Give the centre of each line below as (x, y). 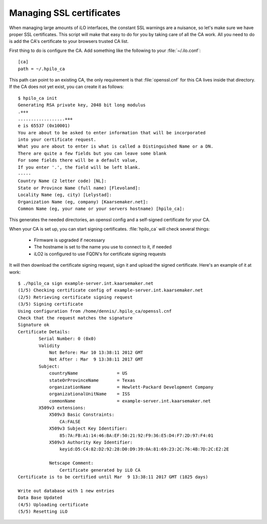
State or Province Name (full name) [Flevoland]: (79, 188)
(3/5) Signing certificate (51, 304)
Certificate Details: (44, 332)
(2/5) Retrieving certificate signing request (75, 297)
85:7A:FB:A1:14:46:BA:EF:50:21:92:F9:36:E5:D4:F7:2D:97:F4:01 (136, 435)
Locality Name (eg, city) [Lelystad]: (65, 195)
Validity (49, 345)
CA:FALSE (70, 422)
